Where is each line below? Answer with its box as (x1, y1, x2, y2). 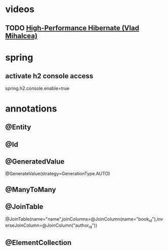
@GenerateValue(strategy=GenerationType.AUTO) (5, 171, 110, 177)
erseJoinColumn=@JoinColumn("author (5, 222, 89, 228)
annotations (5, 103, 57, 114)
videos (5, 4, 34, 15)
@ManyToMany (5, 185, 57, 194)
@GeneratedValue (5, 157, 65, 166)
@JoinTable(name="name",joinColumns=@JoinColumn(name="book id (5, 216, 152, 223)
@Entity (5, 123, 31, 132)
